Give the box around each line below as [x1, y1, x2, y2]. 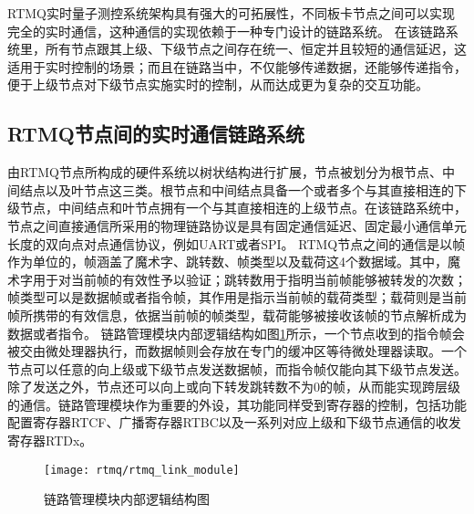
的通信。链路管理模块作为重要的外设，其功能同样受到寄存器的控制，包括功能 [7, 394, 467, 414]
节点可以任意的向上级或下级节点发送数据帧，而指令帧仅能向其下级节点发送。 [7, 359, 467, 378]
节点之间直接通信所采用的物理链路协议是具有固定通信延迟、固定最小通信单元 [7, 215, 467, 235]
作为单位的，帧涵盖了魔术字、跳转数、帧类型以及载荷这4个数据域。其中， [7, 252, 448, 271]
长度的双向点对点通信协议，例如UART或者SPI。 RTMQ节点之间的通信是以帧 [7, 234, 466, 253]
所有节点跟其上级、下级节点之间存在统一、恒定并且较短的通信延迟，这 [45, 39, 467, 58]
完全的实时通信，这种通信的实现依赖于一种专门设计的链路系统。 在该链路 [7, 21, 446, 40]
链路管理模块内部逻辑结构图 [44, 489, 210, 509]
